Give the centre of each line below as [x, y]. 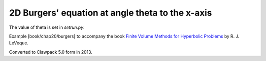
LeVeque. [19, 43]
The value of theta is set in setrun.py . [47, 27]
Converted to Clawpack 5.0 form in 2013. [51, 52]
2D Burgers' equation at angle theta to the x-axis [111, 13]
